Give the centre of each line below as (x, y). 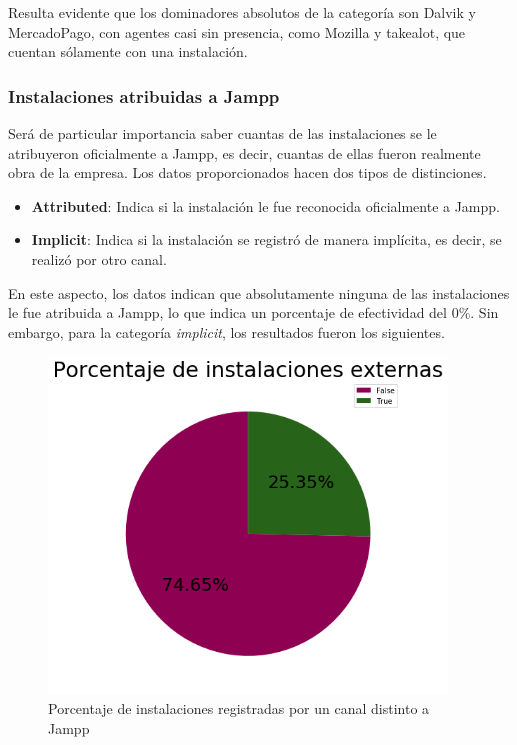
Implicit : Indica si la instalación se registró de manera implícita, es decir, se (266, 239)
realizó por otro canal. (99, 258)
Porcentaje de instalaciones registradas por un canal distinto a (239, 708)
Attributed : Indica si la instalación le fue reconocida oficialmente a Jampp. (265, 205)
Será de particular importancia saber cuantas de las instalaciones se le (222, 133)
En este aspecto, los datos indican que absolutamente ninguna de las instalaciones (259, 292)
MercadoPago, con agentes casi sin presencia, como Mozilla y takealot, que (237, 31)
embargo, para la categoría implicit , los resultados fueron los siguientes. (226, 331)
